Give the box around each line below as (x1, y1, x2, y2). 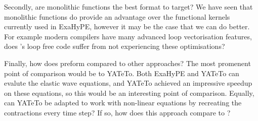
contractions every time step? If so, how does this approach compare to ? (4, 107, 231, 117)
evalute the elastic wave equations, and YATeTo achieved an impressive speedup (4, 78, 252, 88)
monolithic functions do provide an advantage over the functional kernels (4, 11, 230, 22)
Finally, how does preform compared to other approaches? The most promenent (4, 57, 251, 68)
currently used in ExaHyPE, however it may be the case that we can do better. (4, 21, 250, 32)
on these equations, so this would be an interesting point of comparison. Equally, (4, 87, 254, 98)
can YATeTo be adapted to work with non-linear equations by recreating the (4, 97, 242, 108)
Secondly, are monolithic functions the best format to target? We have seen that (4, 2, 253, 12)
